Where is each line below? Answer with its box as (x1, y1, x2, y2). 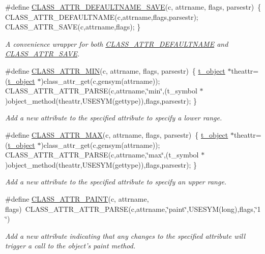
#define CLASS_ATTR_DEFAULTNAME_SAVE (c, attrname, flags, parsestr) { (5, 2, 261, 12)
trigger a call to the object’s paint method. (5, 240, 136, 251)
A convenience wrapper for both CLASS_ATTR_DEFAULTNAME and (5, 38, 228, 49)
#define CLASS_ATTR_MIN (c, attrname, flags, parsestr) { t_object (5, 65, 225, 76)
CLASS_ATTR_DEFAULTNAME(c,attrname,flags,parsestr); (5, 11, 198, 22)
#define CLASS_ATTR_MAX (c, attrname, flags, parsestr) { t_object (5, 129, 228, 140)
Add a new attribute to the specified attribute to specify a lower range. (5, 112, 222, 123)
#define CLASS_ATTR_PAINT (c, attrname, (5, 193, 149, 204)
